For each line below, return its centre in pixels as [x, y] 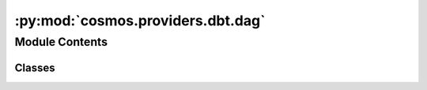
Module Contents [61, 42]
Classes [35, 67]
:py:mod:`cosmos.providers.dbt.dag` [140, 21]
